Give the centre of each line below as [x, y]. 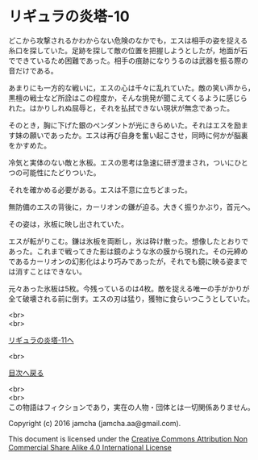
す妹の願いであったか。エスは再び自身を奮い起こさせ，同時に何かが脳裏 [128, 135]
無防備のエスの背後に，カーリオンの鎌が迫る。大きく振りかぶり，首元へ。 [132, 207]
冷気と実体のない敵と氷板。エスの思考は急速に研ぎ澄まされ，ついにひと [128, 162]
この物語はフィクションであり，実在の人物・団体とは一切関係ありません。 [132, 407]
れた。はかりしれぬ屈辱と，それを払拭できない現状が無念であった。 [121, 108]
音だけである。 [33, 70]
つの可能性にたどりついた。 [54, 172]
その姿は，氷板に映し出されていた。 [69, 224]
